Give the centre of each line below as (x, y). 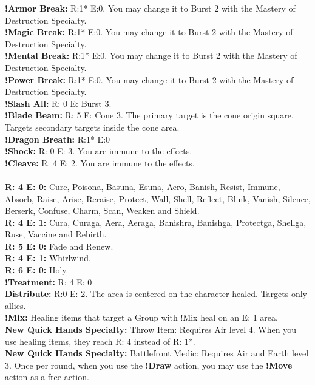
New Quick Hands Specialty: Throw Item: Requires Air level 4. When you (151, 329)
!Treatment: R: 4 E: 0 (49, 281)
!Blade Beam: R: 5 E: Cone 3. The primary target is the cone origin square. (149, 115)
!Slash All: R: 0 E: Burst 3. (58, 103)
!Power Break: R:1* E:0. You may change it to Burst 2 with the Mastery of (149, 79)
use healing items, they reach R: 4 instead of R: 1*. (100, 341)
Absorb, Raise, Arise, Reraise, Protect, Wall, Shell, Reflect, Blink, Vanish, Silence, (158, 198)
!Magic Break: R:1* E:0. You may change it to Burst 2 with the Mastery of (149, 32)
